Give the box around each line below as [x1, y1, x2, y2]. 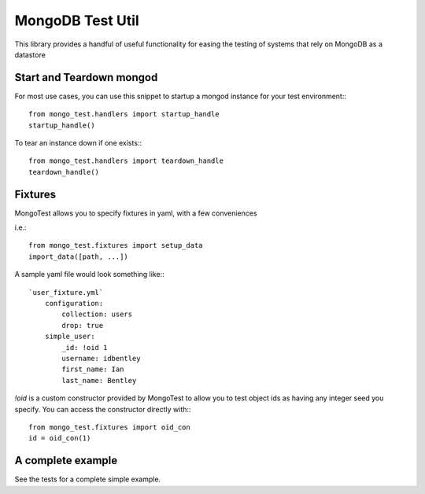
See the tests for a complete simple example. [14, 474, 161, 484]
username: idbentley [61, 354, 141, 363]
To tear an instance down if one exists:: [14, 138, 142, 148]
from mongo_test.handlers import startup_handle [28, 110, 220, 119]
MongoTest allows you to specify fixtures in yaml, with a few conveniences [14, 208, 257, 218]
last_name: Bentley [61, 376, 137, 385]
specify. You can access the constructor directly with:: [14, 404, 191, 414]
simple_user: [44, 332, 95, 341]
